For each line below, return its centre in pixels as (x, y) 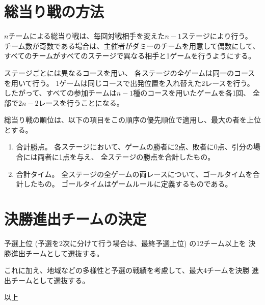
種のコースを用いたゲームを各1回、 (192, 93)
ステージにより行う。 (217, 36)
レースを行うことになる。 (81, 102)
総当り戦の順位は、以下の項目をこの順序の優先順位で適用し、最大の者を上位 (132, 120)
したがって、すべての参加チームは (60, 93)
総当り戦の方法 (54, 11)
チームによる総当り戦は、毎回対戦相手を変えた (87, 36)
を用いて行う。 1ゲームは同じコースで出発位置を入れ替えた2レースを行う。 (129, 83)
